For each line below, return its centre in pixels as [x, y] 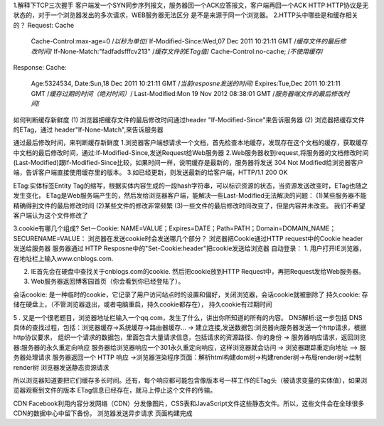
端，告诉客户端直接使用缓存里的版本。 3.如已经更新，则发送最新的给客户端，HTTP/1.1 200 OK [150, 172]
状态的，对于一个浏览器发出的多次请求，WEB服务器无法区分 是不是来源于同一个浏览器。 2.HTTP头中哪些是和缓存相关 [186, 15]
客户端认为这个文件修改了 [50, 215]
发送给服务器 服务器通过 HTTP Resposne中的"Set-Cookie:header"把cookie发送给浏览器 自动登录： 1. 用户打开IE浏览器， [189, 248]
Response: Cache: [40, 67]
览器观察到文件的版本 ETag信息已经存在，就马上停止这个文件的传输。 [115, 390]
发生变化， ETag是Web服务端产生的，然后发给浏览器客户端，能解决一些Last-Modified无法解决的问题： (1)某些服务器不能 [190, 196]
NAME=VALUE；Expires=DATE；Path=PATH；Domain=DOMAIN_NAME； [228, 228]
